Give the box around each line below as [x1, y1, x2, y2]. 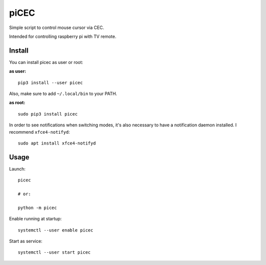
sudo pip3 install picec [18, 111, 78, 117]
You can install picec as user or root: [9, 59, 83, 65]
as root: [9, 100, 26, 106]
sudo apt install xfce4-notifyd [18, 140, 96, 146]
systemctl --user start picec [18, 250, 91, 255]
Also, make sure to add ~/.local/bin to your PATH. [9, 91, 118, 97]
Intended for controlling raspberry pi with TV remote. [9, 33, 117, 39]
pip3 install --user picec [18, 80, 83, 86]
